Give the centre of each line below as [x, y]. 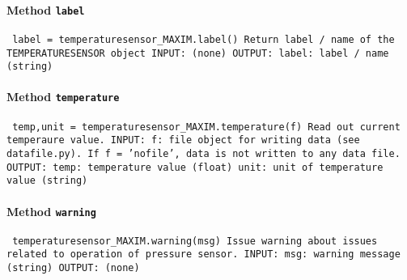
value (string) [47, 181]
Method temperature [63, 97]
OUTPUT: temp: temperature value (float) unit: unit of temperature [195, 167]
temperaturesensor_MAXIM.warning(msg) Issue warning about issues [195, 241]
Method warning [51, 211]
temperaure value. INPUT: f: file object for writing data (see [183, 140]
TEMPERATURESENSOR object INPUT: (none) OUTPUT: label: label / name [198, 53]
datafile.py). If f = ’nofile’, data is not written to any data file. [203, 154]
